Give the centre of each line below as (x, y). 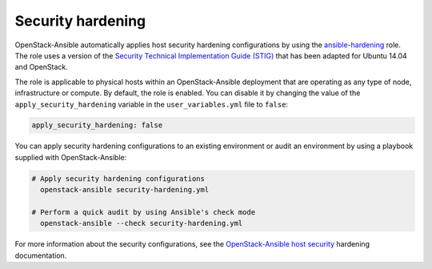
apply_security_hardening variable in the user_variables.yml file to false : (151, 104)
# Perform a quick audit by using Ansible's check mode (144, 213)
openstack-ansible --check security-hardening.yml (142, 223)
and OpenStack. (41, 67)
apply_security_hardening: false (97, 125)
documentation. (41, 255)
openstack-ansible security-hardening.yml (125, 190)
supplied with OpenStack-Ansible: (71, 157)
